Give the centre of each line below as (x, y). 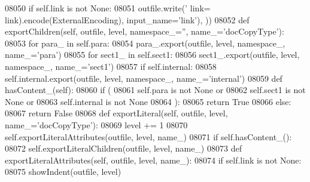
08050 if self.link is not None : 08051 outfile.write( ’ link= (108, 8)
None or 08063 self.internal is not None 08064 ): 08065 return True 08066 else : (148, 101)
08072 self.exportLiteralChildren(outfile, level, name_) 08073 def (123, 148)
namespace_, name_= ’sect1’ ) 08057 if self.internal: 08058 (111, 66)
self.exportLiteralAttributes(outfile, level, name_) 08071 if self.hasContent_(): (148, 136)
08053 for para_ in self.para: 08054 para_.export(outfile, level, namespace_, (145, 43)
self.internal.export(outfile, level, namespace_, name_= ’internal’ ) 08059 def (144, 78)
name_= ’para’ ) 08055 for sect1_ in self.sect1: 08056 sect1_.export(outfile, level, (152, 55)
